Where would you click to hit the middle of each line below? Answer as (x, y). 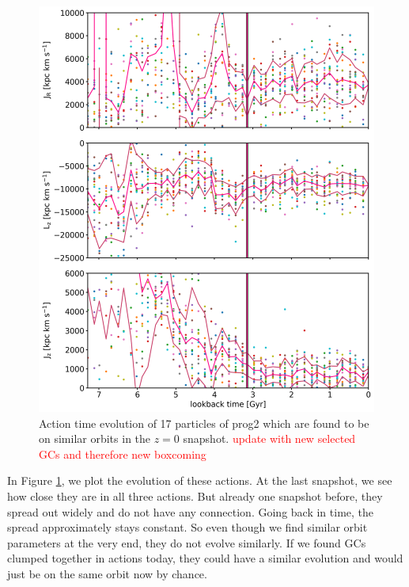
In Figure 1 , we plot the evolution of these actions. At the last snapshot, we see (200, 480)
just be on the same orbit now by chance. (107, 573)
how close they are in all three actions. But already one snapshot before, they (195, 496)
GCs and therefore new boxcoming (123, 454)
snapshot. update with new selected (269, 438)
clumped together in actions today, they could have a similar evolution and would (205, 558)
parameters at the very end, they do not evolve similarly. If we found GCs (187, 542)
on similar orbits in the (95, 438)
